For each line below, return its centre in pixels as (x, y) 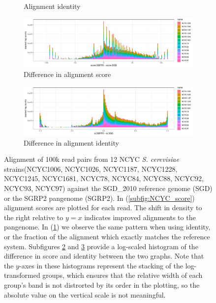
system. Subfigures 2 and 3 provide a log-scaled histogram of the (101, 246)
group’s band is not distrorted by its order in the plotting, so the (102, 284)
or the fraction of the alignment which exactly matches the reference (107, 236)
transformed (22, 275)
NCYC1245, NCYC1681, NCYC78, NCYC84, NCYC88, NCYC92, (104, 178)
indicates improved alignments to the (140, 217)
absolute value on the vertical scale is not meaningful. (85, 294)
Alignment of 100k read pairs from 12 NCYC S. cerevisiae (92, 159)
